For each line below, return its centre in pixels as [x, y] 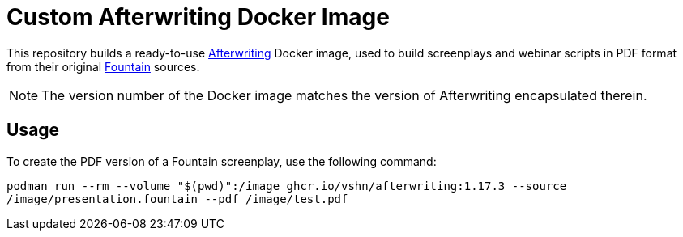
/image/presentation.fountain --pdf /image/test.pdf [177, 199]
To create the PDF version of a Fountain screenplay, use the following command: [222, 161]
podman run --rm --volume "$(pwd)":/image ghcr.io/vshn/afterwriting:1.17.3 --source [287, 186]
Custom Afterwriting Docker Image [198, 17]
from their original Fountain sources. [103, 66]
